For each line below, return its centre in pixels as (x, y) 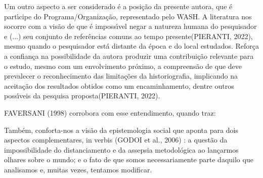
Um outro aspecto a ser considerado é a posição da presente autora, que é (118, 6)
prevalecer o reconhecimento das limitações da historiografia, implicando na (121, 76)
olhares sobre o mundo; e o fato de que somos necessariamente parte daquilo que (129, 159)
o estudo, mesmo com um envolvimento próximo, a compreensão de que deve (123, 66)
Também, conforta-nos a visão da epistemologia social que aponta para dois (121, 130)
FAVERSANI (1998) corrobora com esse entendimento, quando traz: (110, 112)
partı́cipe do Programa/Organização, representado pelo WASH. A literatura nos (128, 16)
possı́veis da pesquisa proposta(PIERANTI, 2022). (82, 96)
